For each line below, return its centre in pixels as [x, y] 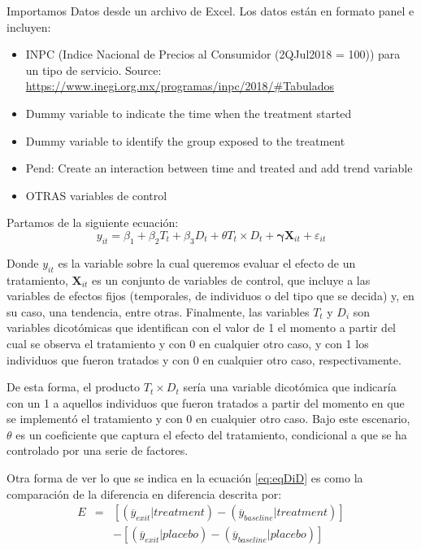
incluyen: [29, 26]
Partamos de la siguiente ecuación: [93, 223]
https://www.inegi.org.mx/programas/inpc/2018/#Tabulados [180, 86]
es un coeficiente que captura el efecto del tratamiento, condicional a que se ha [211, 434]
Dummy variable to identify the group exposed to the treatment [185, 140]
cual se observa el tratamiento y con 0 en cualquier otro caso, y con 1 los [188, 343]
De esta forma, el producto [74, 387]
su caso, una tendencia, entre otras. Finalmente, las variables [158, 311]
